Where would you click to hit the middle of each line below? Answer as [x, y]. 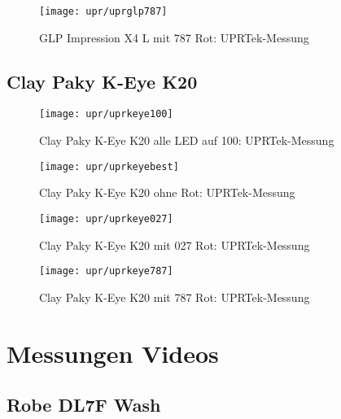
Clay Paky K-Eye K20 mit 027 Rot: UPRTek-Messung [175, 244]
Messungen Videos [113, 353]
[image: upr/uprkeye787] [106, 271]
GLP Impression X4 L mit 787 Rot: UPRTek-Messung [174, 37]
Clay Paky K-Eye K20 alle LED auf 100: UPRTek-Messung [187, 140]
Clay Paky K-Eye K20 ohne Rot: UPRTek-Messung [167, 192]
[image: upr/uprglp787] [103, 11]
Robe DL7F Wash [84, 405]
